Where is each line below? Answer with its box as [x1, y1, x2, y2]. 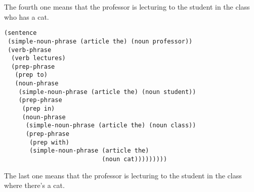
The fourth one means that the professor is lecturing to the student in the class [4, 2, 250, 12]
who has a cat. [4, 11, 49, 22]
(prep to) [15, 71, 48, 79]
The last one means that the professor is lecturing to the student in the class [4, 170, 242, 180]
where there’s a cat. [4, 180, 65, 190]
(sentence [4, 29, 37, 37]
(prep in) [22, 105, 55, 113]
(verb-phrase [8, 46, 52, 54]
